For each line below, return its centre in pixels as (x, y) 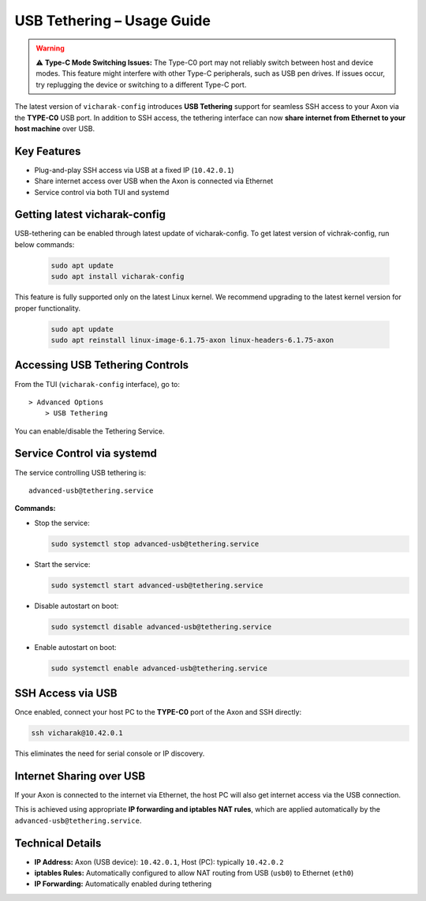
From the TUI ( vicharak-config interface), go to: (97, 384)
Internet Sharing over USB (80, 776)
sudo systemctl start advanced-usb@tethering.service (157, 585)
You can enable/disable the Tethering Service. (90, 431)
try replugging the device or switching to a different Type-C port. (141, 84)
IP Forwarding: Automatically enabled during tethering (123, 884)
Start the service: (62, 564)
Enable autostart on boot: (76, 647)
